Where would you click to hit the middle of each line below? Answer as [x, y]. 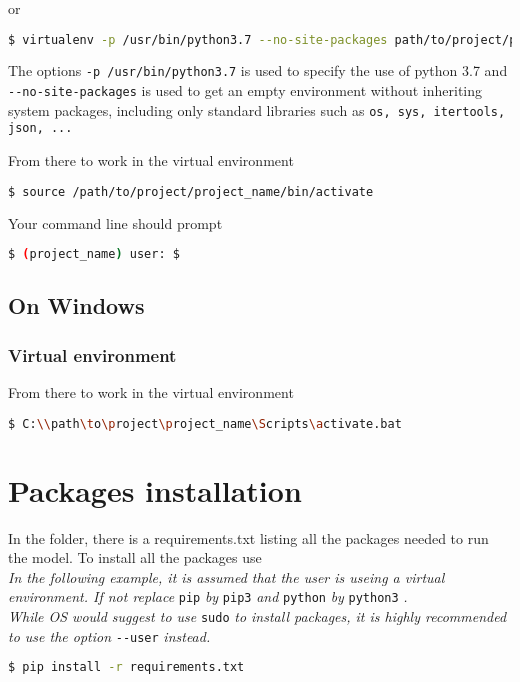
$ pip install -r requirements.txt [126, 667]
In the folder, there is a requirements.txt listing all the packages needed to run [248, 537]
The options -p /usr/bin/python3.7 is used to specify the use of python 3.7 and [258, 70]
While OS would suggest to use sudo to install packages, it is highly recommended [257, 616]
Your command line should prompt [115, 222]
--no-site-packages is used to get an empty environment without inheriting [245, 90]
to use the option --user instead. [109, 635]
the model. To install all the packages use [135, 557]
